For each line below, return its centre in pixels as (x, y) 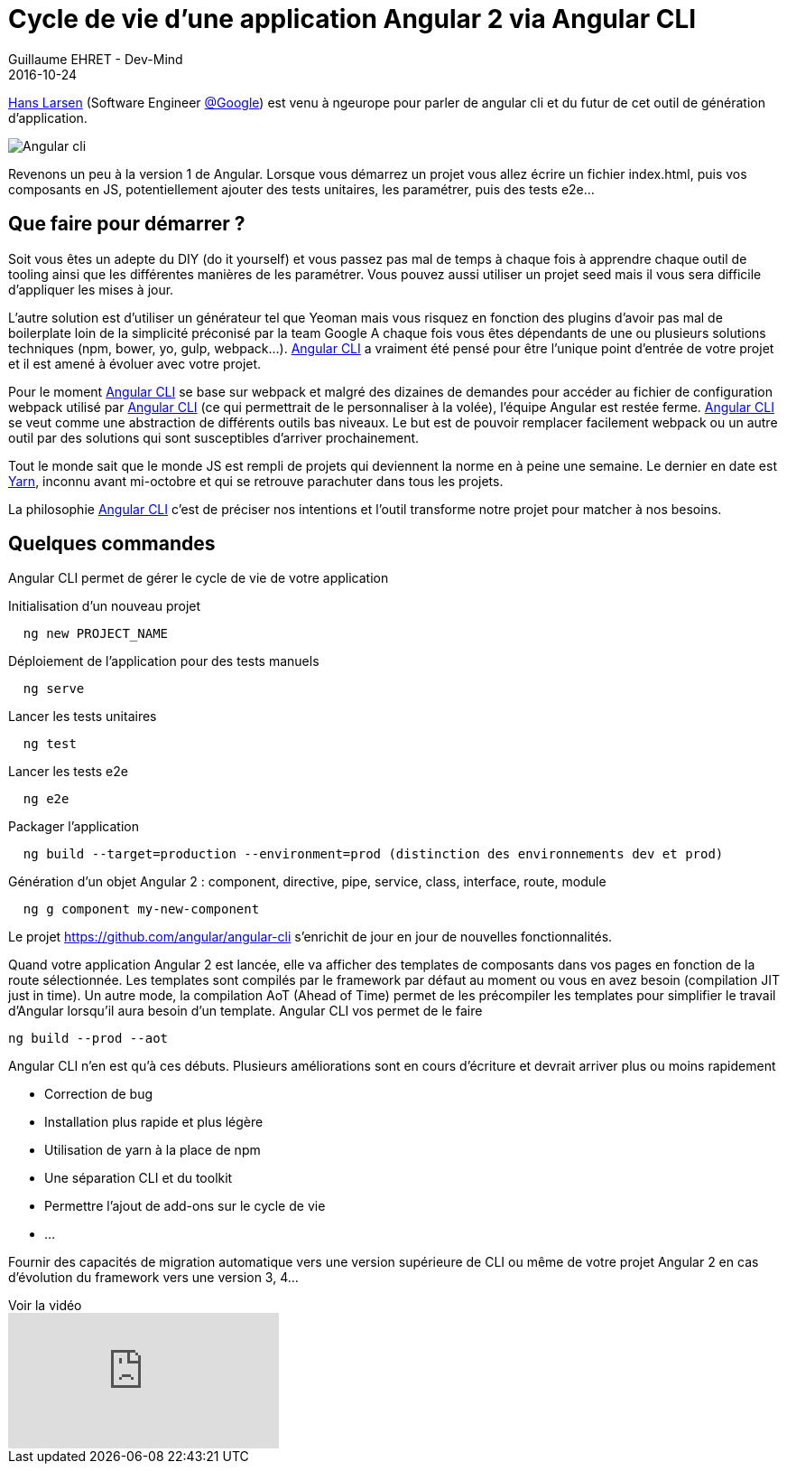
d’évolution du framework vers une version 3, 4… (153, 1278)
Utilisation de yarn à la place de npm (153, 1150)
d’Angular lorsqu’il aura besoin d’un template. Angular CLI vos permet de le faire (245, 1011)
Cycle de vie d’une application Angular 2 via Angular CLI (352, 19)
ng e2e (46, 799)
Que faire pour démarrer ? (127, 224)
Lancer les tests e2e (68, 772)
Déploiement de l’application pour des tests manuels (164, 661)
